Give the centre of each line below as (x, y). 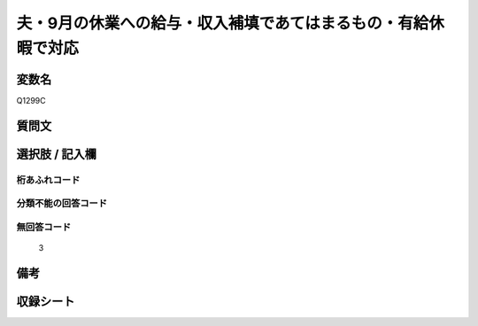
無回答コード (44, 227)
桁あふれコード (48, 180)
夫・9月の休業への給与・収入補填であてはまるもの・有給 (223, 23)
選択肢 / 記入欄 (57, 154)
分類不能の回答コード (62, 204)
